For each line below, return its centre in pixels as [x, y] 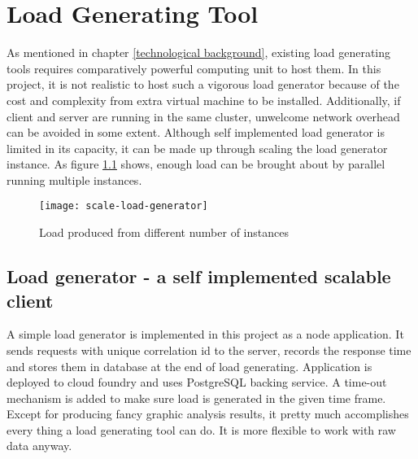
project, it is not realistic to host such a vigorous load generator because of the [203, 84]
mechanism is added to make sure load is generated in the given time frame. [196, 398]
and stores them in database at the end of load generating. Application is [189, 366]
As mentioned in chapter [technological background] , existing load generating [199, 52]
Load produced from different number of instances [164, 232]
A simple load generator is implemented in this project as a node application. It [205, 334]
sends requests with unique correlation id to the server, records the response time [209, 350]
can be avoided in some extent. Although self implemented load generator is [196, 132]
